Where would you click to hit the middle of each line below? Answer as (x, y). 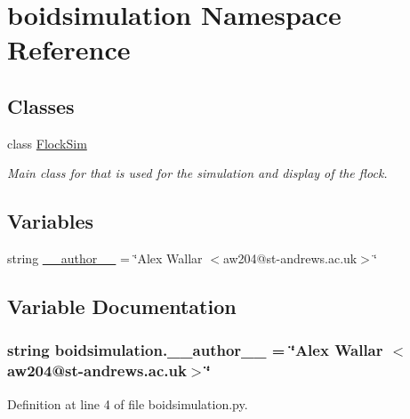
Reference (69, 49)
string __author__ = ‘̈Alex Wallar (105, 258)
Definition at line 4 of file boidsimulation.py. (128, 403)
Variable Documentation (122, 306)
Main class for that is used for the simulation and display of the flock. (197, 173)
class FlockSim (47, 143)
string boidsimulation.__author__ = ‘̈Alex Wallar (195, 350)
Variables (51, 221)
